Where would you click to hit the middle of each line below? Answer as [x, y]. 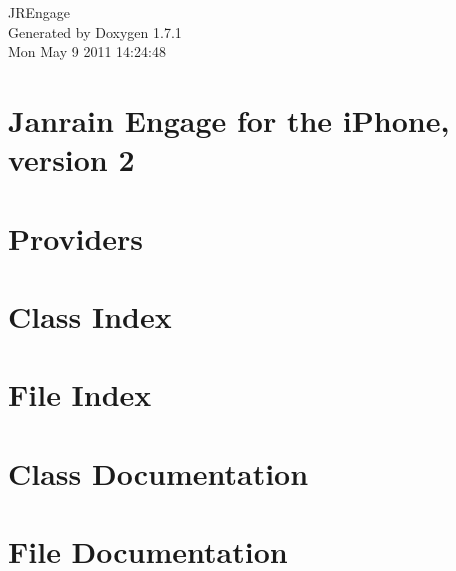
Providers [76, 237]
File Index [80, 394]
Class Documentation [158, 472]
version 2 [71, 159]
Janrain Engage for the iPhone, [229, 119]
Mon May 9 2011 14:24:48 [87, 51]
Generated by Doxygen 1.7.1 [95, 31]
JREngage [39, 12]
